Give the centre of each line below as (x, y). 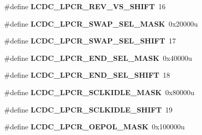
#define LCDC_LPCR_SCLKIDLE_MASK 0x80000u (99, 92)
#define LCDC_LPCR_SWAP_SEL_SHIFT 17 (90, 41)
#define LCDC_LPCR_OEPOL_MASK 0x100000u (94, 127)
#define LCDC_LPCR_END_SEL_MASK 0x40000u (98, 58)
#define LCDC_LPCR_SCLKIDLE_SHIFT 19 (88, 109)
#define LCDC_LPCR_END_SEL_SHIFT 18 (87, 75)
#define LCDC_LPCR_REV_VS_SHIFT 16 (85, 6)
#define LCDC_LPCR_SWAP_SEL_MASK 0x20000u (101, 23)
